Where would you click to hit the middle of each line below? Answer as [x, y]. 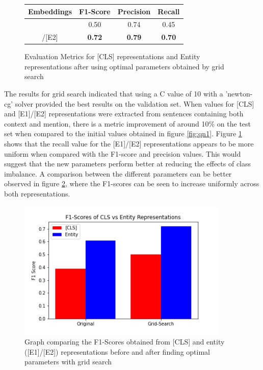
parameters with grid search [68, 362]
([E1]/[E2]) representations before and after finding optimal [117, 351]
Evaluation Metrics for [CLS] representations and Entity [112, 56]
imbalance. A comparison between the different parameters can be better [118, 173]
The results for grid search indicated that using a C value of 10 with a [114, 94]
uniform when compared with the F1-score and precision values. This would [123, 153]
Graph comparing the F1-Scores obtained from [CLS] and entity [125, 342]
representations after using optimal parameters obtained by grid [124, 66]
